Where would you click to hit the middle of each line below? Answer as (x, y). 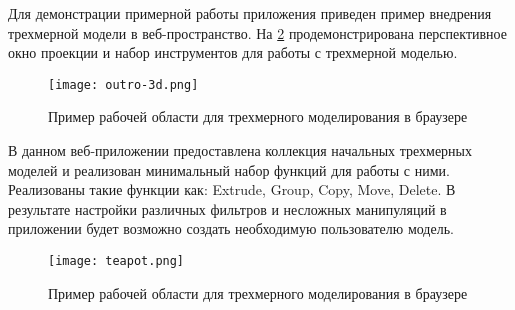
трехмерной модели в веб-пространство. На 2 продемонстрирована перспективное (258, 32)
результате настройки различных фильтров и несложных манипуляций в (227, 208)
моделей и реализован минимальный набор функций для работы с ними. (229, 169)
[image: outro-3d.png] (123, 84)
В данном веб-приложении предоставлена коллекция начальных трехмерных (240, 150)
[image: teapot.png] (116, 261)
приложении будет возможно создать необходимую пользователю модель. (231, 228)
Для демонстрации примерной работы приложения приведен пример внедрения (250, 13)
